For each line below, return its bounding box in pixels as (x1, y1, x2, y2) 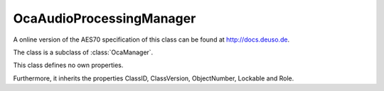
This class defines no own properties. (13, 61, 124, 70)
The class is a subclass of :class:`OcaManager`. (13, 48, 154, 56)
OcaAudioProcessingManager (13, 11, 196, 26)
